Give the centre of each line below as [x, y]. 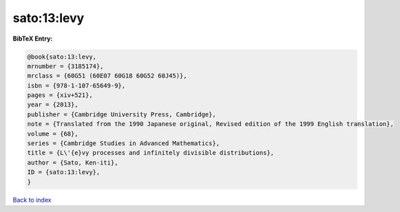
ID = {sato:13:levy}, [64, 172]
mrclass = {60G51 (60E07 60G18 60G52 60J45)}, [107, 76]
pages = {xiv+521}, [60, 95]
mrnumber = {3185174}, [65, 66]
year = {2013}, [53, 105]
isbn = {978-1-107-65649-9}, [76, 85]
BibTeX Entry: [33, 39]
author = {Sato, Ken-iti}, [73, 162]
